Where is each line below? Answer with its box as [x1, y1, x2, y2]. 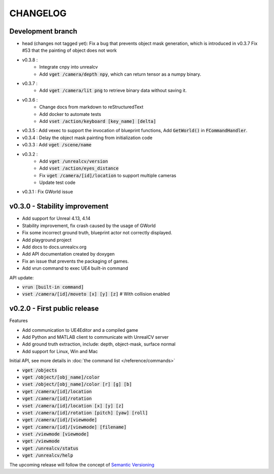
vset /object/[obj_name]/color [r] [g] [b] [22, 382, 132, 387]
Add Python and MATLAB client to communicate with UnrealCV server [22, 334, 169, 340]
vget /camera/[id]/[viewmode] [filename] [22, 424, 127, 430]
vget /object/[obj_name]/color [22, 374, 100, 380]
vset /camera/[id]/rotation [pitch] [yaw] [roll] [22, 409, 148, 416]
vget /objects [22, 367, 57, 373]
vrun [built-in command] [22, 284, 84, 290]
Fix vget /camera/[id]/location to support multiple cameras [39, 172, 177, 178]
